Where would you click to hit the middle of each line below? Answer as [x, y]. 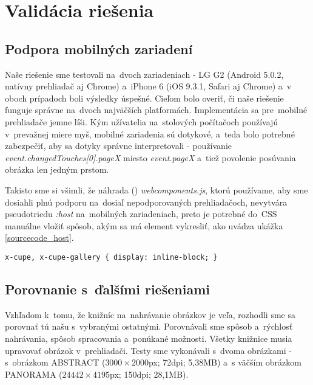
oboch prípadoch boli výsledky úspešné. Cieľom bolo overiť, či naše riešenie [144, 98]
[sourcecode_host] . [39, 238]
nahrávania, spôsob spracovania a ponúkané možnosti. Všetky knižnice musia [149, 338]
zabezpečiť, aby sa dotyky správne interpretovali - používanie [118, 146]
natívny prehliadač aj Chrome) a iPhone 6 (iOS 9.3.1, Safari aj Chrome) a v [148, 86]
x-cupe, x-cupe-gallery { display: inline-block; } [111, 257]
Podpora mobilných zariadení [99, 48]
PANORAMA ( [34, 374]
